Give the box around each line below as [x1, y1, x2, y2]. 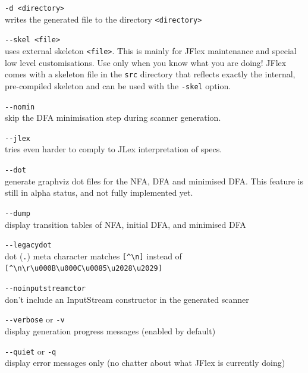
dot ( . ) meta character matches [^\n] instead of [5, 249, 182, 262]
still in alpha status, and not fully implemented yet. [5, 186, 193, 199]
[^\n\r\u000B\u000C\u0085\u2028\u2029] [5, 264, 162, 273]
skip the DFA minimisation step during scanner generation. [5, 111, 221, 124]
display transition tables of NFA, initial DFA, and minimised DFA [5, 218, 246, 230]
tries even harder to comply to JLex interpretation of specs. [5, 143, 222, 155]
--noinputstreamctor [5, 284, 86, 293]
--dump [5, 209, 30, 218]
